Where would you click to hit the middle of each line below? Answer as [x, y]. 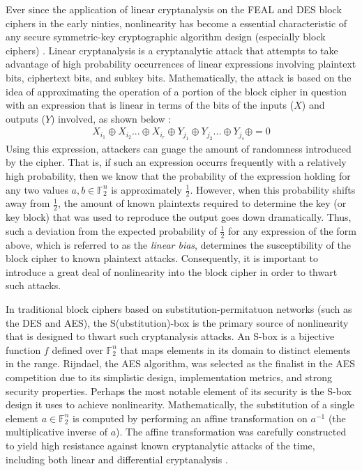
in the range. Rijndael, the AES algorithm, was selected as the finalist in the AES [181, 363]
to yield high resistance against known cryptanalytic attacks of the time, [160, 445]
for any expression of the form [292, 230]
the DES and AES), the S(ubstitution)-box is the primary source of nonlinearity [177, 322]
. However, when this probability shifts [273, 189]
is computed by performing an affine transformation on [190, 418]
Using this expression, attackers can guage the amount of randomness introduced [179, 148]
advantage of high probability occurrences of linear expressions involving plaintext [181, 64]
